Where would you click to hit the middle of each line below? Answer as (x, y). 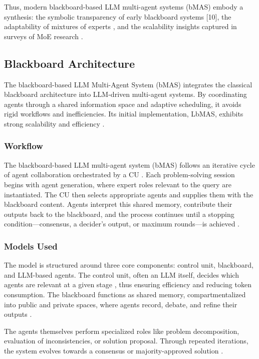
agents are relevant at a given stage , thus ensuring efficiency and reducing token (128, 284)
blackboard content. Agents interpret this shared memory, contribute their (118, 204)
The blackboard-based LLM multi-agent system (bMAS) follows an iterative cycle (129, 164)
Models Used (31, 246)
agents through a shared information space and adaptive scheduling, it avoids (123, 104)
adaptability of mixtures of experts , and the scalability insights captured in (120, 26)
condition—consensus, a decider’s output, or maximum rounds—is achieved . (122, 224)
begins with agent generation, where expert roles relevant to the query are (118, 184)
